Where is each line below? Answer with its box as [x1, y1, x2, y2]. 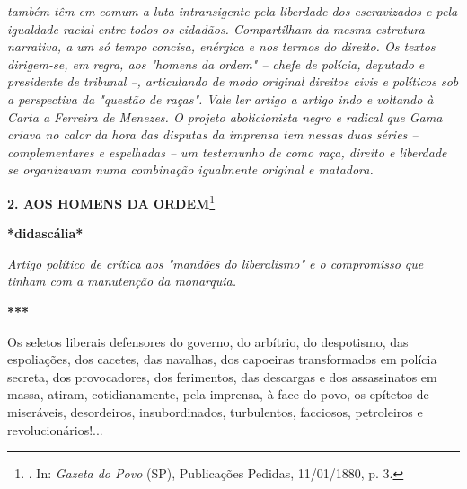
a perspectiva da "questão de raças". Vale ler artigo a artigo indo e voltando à [7, 89, 434, 108]
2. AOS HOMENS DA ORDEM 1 [7, 191, 216, 212]
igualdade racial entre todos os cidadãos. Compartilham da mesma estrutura [7, 19, 425, 38]
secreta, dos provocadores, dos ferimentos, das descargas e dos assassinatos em [7, 367, 437, 386]
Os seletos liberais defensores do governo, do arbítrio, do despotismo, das [7, 332, 409, 351]
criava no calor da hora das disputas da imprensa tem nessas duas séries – [7, 125, 419, 144]
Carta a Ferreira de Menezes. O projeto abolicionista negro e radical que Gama [7, 107, 443, 126]
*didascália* [7, 224, 84, 243]
